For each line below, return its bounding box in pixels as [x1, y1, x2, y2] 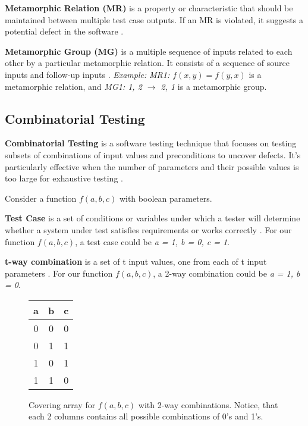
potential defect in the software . [5, 25, 124, 37]
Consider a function [5, 192, 77, 204]
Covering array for [29, 398, 96, 411]
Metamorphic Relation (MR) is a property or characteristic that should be [5, 2, 293, 14]
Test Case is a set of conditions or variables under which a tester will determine [5, 212, 300, 224]
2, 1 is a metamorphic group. [161, 80, 267, 92]
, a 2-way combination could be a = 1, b [153, 267, 300, 279]
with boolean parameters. [119, 192, 212, 204]
